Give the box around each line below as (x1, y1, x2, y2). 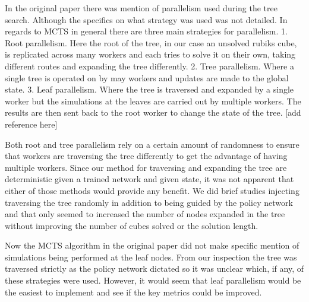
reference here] (5, 117, 58, 130)
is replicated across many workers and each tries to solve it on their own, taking (5, 48, 296, 61)
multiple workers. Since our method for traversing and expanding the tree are (5, 161, 287, 173)
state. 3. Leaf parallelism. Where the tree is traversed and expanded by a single (5, 83, 294, 96)
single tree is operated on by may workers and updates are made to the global (5, 71, 289, 84)
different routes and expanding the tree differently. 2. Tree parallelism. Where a (5, 59, 294, 72)
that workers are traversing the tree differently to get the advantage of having (5, 150, 288, 162)
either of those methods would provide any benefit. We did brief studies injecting (5, 184, 299, 196)
